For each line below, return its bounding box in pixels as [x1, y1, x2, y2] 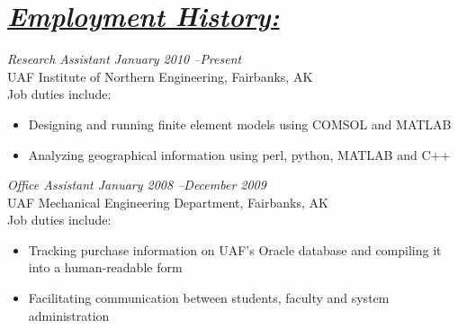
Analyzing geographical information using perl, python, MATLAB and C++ [28, 145, 451, 164]
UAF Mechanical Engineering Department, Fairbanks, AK [7, 192, 328, 211]
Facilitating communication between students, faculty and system [28, 288, 390, 307]
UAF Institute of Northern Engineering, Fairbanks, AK [7, 66, 313, 85]
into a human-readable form [28, 258, 183, 277]
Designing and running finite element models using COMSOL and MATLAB [28, 114, 452, 133]
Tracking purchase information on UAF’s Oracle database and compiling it [28, 240, 442, 259]
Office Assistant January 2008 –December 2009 [7, 175, 266, 194]
